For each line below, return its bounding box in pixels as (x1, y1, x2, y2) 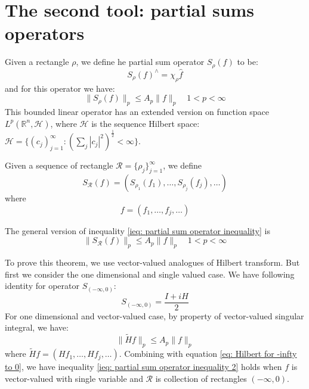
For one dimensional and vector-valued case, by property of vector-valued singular (5, 309, 304, 322)
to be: (237, 55, 258, 68)
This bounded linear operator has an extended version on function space (5, 105, 270, 118)
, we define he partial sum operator (76, 55, 205, 68)
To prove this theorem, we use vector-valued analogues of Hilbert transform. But (5, 256, 300, 268)
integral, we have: (5, 321, 69, 334)
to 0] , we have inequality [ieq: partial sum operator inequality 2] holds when (5, 360, 282, 373)
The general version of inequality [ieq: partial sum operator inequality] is (5, 224, 270, 236)
